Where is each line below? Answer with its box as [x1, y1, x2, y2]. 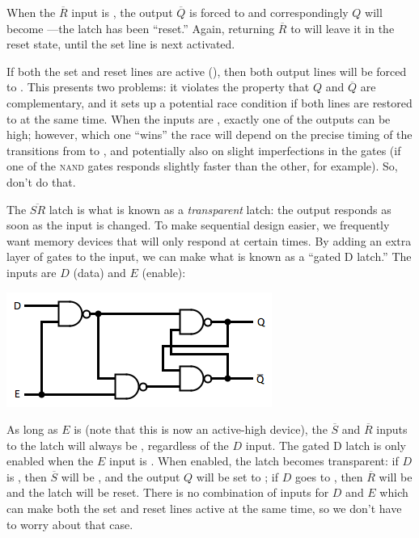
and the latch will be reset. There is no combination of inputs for [6, 484, 329, 501]
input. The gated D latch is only [245, 436, 406, 453]
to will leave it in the [290, 19, 395, 36]
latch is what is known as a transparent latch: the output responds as [49, 200, 391, 217]
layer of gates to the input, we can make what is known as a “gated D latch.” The [6, 248, 412, 265]
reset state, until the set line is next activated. [6, 36, 235, 53]
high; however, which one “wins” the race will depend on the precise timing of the [6, 126, 413, 143]
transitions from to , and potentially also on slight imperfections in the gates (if [6, 141, 401, 158]
